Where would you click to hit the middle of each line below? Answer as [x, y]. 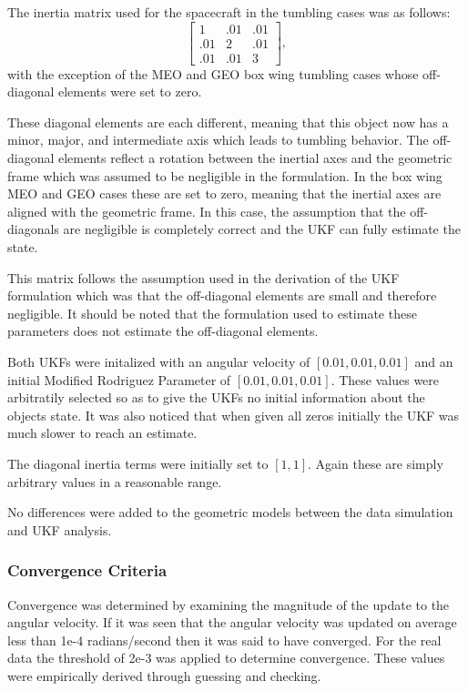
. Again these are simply [376, 463]
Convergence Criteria [87, 570]
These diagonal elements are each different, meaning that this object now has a [228, 122]
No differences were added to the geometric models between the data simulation [230, 512]
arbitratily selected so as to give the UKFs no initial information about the [216, 397]
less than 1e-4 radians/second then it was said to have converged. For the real [224, 640]
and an [434, 361]
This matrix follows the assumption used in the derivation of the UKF [203, 277]
